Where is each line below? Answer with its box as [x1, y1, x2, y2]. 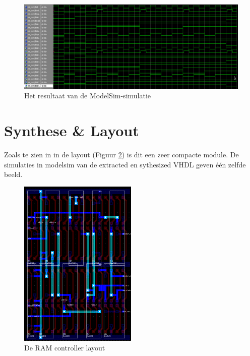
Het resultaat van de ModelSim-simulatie [24, 90, 151, 101]
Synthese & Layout [4, 120, 139, 141]
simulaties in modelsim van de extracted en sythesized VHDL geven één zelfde [4, 159, 246, 169]
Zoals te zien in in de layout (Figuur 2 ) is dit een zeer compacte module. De [4, 149, 239, 160]
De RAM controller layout [24, 342, 105, 353]
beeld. [4, 169, 23, 180]
